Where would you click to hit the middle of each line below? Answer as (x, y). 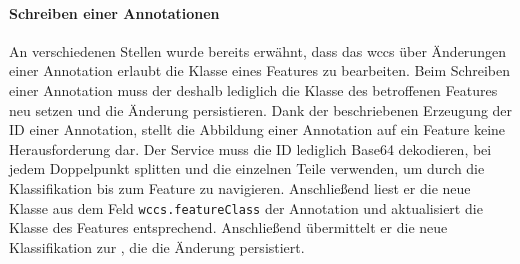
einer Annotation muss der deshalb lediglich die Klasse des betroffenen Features (253, 89)
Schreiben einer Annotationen (114, 12)
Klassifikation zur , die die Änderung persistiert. (157, 246)
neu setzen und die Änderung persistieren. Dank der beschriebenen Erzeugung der (261, 109)
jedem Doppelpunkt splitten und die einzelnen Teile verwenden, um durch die (247, 168)
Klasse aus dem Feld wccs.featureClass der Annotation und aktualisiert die (246, 207)
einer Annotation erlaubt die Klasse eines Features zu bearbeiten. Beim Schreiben (260, 70)
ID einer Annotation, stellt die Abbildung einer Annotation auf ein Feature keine (257, 129)
